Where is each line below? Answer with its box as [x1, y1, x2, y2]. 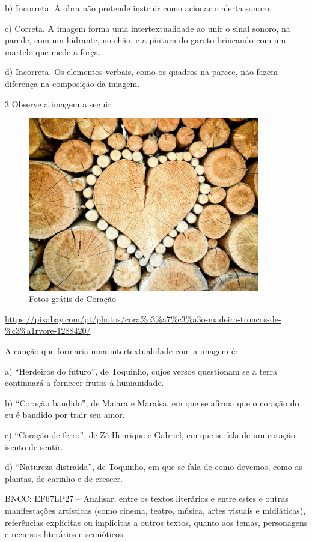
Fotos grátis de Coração [29, 292, 117, 305]
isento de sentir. [5, 440, 63, 453]
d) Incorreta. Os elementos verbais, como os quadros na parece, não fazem [5, 65, 278, 78]
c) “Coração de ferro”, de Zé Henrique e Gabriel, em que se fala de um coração [5, 429, 295, 441]
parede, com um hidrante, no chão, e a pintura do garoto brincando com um [5, 34, 286, 46]
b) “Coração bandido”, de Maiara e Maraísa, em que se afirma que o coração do [5, 396, 299, 409]
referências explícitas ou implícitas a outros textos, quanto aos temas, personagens [5, 516, 308, 528]
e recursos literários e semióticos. [5, 528, 126, 540]
